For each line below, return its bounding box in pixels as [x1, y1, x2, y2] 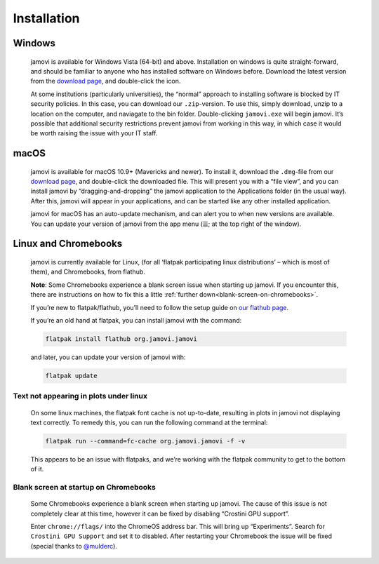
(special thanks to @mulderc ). [30, 542, 117, 550]
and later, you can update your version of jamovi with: [30, 353, 186, 361]
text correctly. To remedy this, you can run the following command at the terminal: [30, 418, 268, 427]
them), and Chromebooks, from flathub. [30, 267, 145, 276]
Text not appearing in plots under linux [13, 391, 147, 401]
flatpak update [45, 372, 98, 380]
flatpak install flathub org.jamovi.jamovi [45, 335, 198, 343]
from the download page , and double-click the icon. [30, 77, 181, 86]
